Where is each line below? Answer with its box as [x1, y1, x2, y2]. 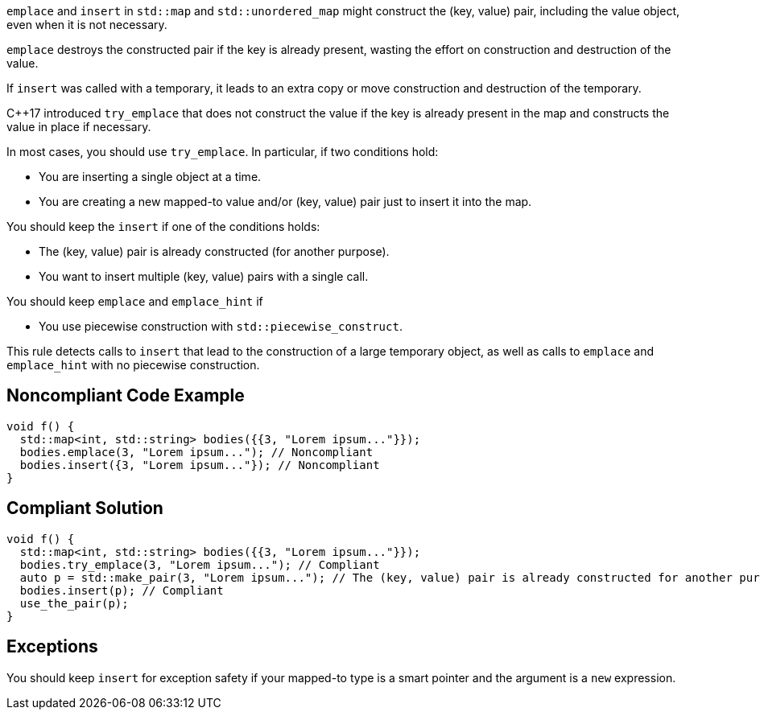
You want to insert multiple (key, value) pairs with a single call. [39, 270, 369, 283]
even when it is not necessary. [6, 18, 167, 31]
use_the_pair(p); [19, 596, 129, 610]
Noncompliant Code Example [6, 385, 245, 406]
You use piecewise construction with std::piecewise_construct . [39, 319, 403, 333]
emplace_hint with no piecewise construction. [6, 358, 260, 372]
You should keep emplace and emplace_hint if [6, 294, 263, 308]
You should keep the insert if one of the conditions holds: [6, 220, 320, 233]
